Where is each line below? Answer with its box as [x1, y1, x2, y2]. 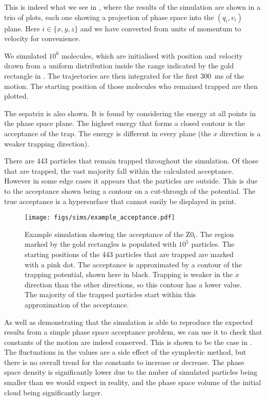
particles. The [191, 239, 235, 249]
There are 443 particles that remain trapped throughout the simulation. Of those [4, 155, 259, 166]
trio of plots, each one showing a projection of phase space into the [4, 11, 214, 22]
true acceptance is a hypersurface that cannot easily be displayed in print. [4, 195, 237, 206]
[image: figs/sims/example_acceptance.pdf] [25, 214, 175, 222]
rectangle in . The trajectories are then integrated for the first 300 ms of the [4, 70, 244, 81]
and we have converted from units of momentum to [80, 23, 241, 33]
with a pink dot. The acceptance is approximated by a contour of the [25, 259, 242, 269]
